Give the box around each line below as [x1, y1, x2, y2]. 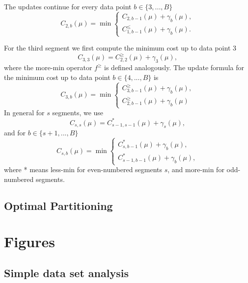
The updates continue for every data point [4, 1, 132, 11]
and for [4, 128, 26, 138]
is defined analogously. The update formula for [104, 62, 244, 73]
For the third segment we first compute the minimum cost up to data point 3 [4, 43, 237, 53]
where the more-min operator [4, 62, 92, 73]
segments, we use [52, 107, 104, 118]
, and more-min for [167, 164, 224, 175]
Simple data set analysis [4, 265, 129, 280]
